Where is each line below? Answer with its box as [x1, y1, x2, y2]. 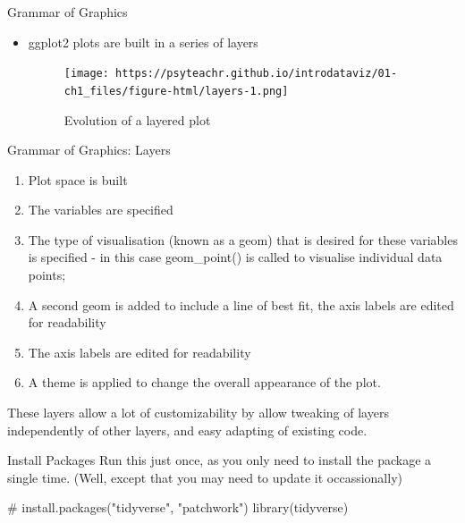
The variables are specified [28, 200, 173, 219]
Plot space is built [28, 170, 128, 189]
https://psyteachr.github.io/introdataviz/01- [115, 67, 398, 80]
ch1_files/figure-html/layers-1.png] [63, 84, 289, 97]
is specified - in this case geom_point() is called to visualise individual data [28, 248, 443, 266]
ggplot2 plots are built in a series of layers [28, 32, 258, 51]
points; [28, 266, 66, 284]
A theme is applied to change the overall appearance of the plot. [28, 373, 381, 392]
